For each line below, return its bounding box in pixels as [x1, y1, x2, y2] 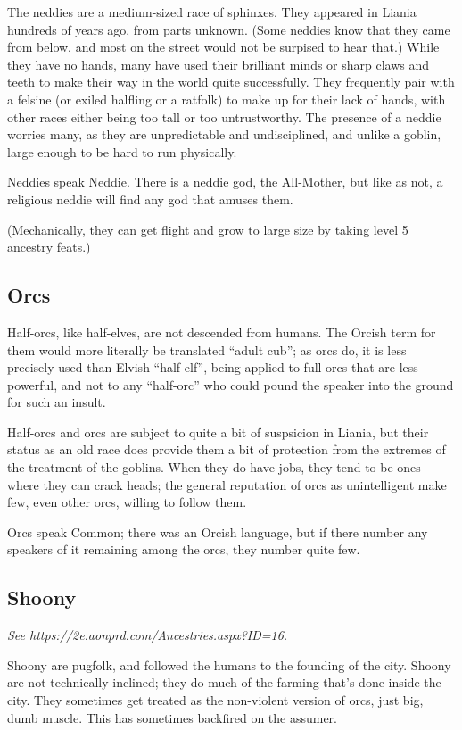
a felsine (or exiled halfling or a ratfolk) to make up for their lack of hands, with [7, 89, 446, 108]
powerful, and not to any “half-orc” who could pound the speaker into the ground [7, 375, 454, 394]
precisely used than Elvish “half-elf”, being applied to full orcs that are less [7, 358, 418, 377]
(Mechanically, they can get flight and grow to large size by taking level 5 [7, 220, 408, 238]
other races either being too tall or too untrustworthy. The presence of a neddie [7, 107, 441, 126]
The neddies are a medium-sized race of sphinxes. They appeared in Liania [7, 3, 417, 21]
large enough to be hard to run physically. [7, 142, 237, 161]
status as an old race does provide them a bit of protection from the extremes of [7, 440, 446, 459]
